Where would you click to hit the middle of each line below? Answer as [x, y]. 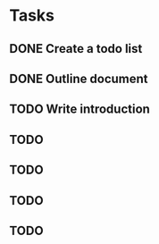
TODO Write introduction [79, 109]
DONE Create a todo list [76, 49]
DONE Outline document [79, 78]
